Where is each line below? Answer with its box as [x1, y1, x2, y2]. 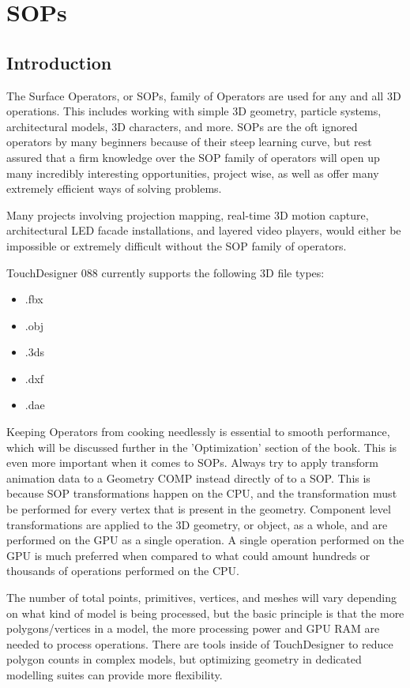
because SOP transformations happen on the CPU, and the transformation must [6, 485, 397, 502]
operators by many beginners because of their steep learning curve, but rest [6, 133, 372, 150]
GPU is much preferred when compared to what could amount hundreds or [6, 547, 371, 563]
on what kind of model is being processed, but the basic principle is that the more [6, 604, 404, 621]
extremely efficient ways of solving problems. [6, 180, 222, 197]
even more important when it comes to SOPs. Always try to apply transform [6, 454, 378, 471]
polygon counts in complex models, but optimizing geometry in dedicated [6, 651, 362, 667]
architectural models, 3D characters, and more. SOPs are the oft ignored [6, 118, 358, 134]
